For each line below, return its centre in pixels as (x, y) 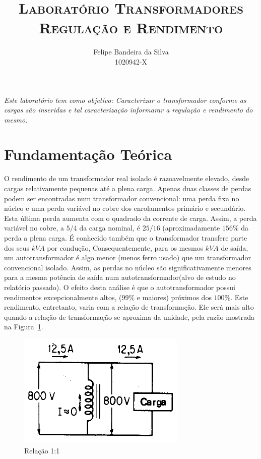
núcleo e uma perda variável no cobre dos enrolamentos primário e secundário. (125, 208)
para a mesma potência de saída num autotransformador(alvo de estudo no (120, 277)
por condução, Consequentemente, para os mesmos (125, 247)
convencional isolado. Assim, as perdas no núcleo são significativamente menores (128, 267)
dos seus (17, 247)
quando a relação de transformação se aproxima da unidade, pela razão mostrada (129, 317)
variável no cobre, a (34, 228)
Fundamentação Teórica (88, 154)
